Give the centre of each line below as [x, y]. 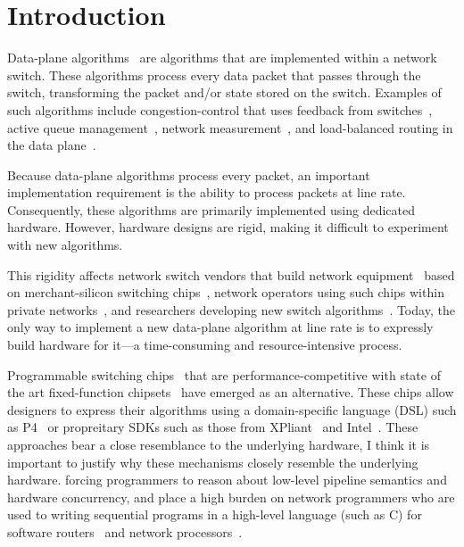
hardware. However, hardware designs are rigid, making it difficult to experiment [228, 227]
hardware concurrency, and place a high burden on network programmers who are [231, 497]
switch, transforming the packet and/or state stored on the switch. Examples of [224, 92]
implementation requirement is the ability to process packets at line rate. [207, 192]
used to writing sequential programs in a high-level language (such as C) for [215, 514]
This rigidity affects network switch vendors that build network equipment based [231, 274]
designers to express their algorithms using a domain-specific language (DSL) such [232, 409]
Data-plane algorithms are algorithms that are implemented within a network [222, 58]
